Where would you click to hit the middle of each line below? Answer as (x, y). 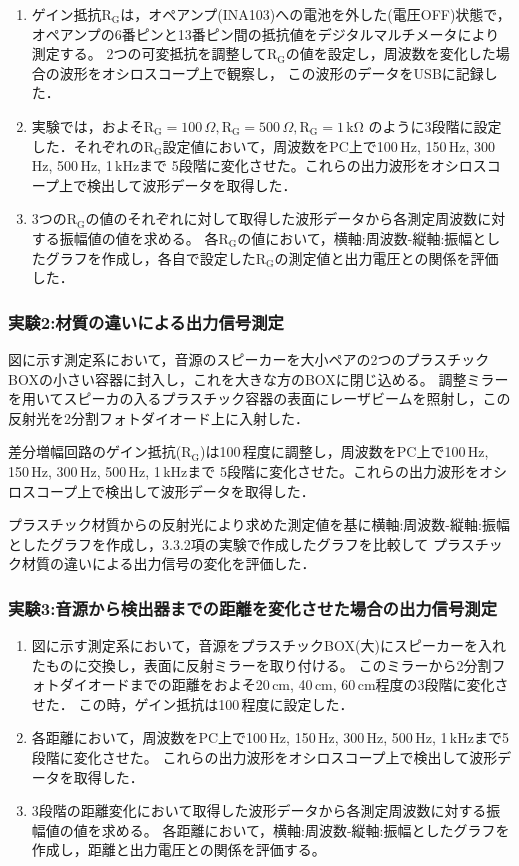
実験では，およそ (87, 125)
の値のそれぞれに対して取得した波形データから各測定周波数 (281, 218)
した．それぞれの (87, 145)
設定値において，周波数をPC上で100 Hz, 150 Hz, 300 (329, 145)
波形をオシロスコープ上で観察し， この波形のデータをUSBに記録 (271, 72)
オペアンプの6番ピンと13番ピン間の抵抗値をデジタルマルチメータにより (265, 33)
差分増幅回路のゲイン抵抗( (95, 451)
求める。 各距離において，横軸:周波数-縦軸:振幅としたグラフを (305, 829)
